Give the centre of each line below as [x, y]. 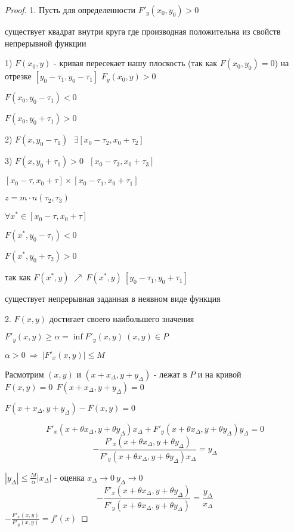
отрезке [18, 76]
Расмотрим [24, 374]
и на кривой [219, 374]
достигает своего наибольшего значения [122, 318]
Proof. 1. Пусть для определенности [70, 10]
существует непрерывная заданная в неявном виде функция [113, 299]
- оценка [69, 477]
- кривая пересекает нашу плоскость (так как [136, 63]
